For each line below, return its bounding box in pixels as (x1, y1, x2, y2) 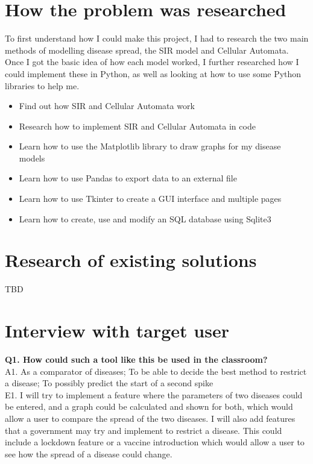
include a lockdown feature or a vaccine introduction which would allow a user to (5, 436, 305, 448)
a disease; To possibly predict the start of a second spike (5, 377, 213, 389)
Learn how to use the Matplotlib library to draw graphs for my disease (19, 140, 281, 152)
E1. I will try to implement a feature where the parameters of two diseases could (5, 388, 303, 401)
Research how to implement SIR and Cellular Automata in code (19, 119, 256, 132)
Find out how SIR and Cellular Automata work (19, 99, 195, 112)
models (19, 151, 45, 164)
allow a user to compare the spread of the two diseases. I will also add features (5, 412, 296, 425)
